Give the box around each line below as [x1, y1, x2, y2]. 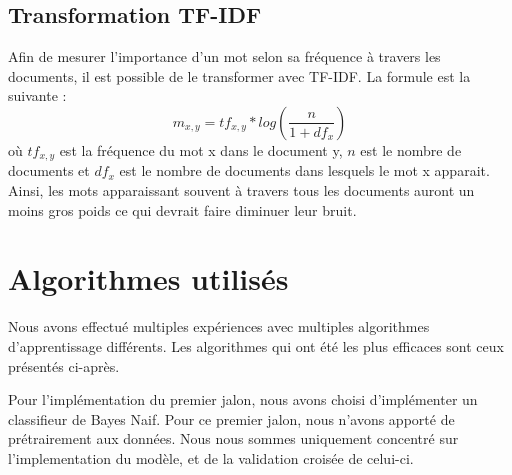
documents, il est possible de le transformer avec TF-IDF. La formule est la [8, 65, 471, 86]
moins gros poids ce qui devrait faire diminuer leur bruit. [8, 199, 357, 220]
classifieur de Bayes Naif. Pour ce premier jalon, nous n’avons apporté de [8, 408, 455, 429]
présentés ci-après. [8, 355, 120, 376]
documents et [8, 160, 90, 181]
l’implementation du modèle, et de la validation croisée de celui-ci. [8, 447, 414, 468]
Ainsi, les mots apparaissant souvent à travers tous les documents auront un [8, 180, 475, 201]
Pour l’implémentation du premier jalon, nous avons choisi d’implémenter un [8, 389, 478, 410]
